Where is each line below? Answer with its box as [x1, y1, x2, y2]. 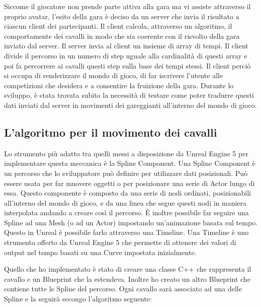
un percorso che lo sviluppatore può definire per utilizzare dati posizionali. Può [4, 167, 248, 178]
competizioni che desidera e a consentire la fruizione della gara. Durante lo [4, 80, 234, 90]
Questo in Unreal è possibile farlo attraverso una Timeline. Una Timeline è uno [4, 227, 249, 237]
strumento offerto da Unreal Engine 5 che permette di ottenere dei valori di [4, 237, 236, 248]
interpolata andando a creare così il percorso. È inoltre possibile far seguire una [4, 207, 249, 218]
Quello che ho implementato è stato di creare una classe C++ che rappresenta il [4, 264, 251, 274]
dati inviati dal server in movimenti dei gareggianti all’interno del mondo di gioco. [4, 99, 257, 110]
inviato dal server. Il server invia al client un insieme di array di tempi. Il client [4, 40, 248, 51]
